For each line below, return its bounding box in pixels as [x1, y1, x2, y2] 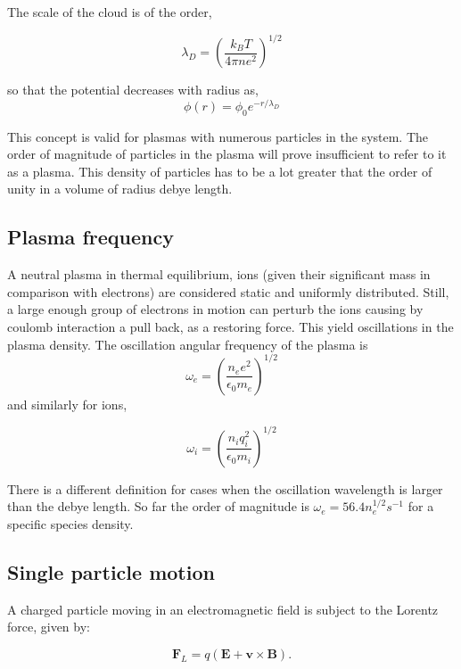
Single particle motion [7, 557, 215, 585]
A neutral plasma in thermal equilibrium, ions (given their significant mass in [7, 265, 431, 284]
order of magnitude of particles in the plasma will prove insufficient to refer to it [7, 145, 447, 163]
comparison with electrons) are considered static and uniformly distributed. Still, [7, 282, 449, 301]
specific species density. [7, 514, 134, 533]
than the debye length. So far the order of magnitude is [7, 497, 309, 516]
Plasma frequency [7, 223, 174, 251]
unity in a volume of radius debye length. [7, 179, 233, 198]
